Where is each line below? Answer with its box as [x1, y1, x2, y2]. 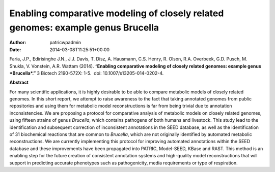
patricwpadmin [49, 40, 81, 46]
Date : [9, 46, 21, 53]
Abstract [9, 79, 29, 86]
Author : [9, 40, 26, 46]
